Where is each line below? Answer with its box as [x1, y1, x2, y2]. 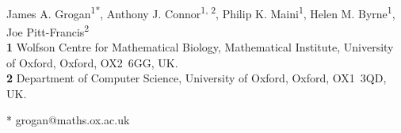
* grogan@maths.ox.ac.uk [6, 112, 130, 128]
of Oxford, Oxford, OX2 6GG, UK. [6, 54, 178, 70]
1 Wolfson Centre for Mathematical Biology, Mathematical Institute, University [6, 39, 394, 55]
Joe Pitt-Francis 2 [6, 21, 90, 40]
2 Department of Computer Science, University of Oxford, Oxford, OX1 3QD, [6, 70, 387, 86]
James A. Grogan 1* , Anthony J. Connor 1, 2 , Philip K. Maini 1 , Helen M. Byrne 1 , [6, 2, 395, 21]
